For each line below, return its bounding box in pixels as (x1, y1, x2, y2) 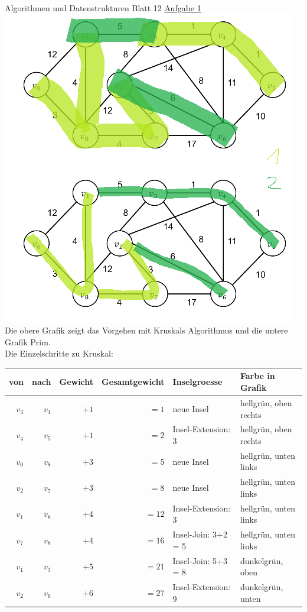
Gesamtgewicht (102, 375, 165, 388)
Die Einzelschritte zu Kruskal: (5, 347, 113, 360)
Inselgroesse (172, 375, 223, 388)
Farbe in (240, 370, 275, 382)
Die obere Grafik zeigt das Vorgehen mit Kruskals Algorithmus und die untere (5, 324, 288, 336)
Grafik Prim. (5, 335, 51, 348)
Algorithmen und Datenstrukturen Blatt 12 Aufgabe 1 (5, 2, 201, 14)
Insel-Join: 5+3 (172, 554, 227, 566)
